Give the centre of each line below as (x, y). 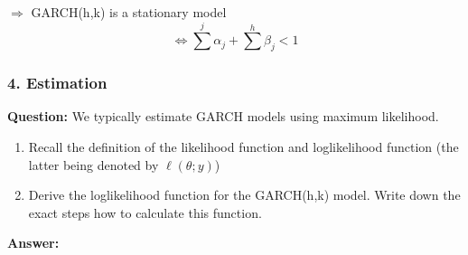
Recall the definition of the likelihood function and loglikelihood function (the (243, 146)
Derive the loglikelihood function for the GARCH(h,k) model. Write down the (244, 195)
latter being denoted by (94, 164)
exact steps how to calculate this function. (145, 212)
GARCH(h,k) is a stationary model (129, 12)
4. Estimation (57, 83)
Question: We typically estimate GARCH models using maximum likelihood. (223, 116)
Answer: (33, 243)
